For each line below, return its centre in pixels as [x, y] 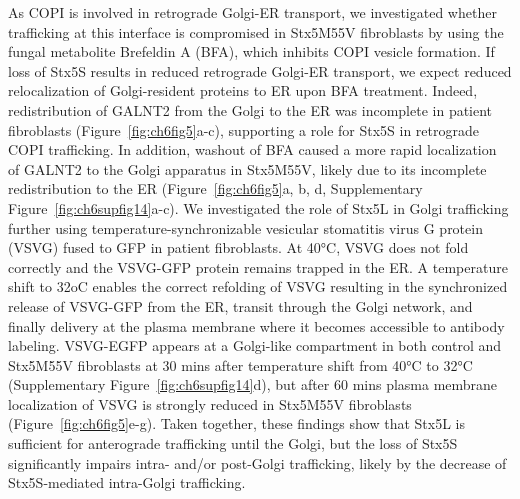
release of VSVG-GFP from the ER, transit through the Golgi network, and [240, 305]
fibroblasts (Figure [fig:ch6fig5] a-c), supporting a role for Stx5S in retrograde [243, 129]
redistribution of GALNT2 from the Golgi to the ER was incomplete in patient [250, 109]
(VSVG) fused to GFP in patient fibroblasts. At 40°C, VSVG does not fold [238, 247]
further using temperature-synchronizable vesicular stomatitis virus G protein [245, 227]
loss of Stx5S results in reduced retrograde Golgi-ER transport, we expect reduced [260, 70]
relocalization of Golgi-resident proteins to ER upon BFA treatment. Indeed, [243, 90]
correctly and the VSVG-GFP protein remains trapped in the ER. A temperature [258, 266]
